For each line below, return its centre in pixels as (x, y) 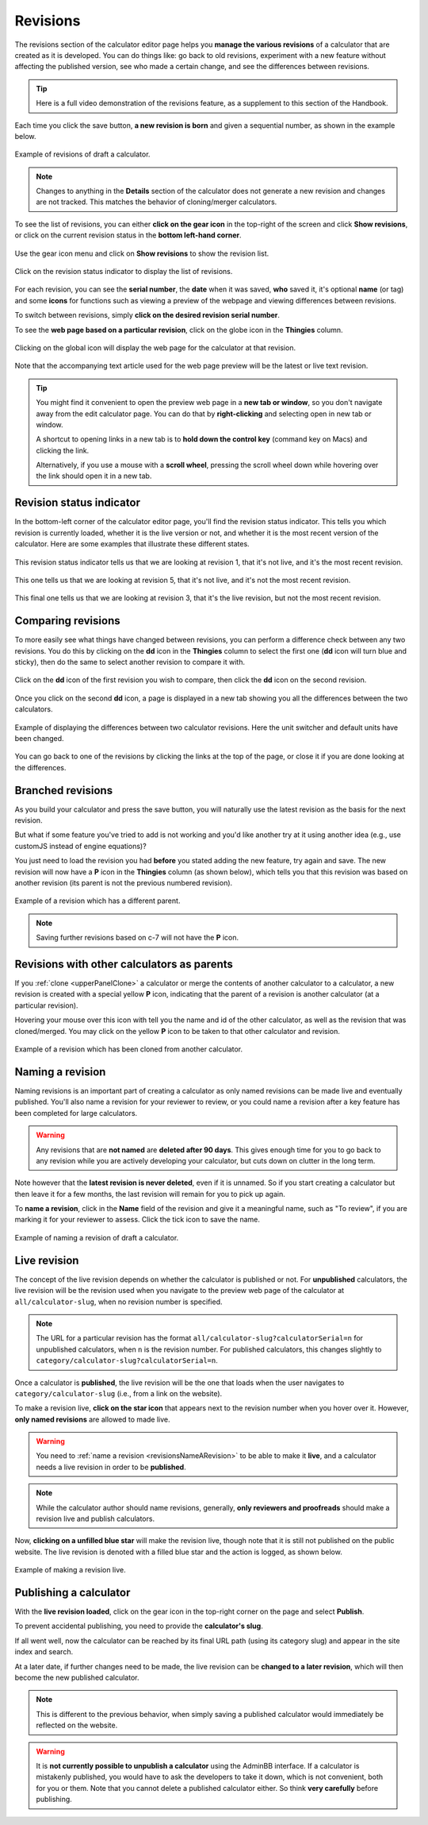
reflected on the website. (77, 1725)
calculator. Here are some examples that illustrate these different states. (132, 544)
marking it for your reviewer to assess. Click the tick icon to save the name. (138, 1220)
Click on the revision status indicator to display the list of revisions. (124, 272)
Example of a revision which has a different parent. (97, 901)
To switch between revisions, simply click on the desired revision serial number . (147, 315)
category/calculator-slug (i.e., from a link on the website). (118, 1393)
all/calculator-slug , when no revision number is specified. (118, 1302)
